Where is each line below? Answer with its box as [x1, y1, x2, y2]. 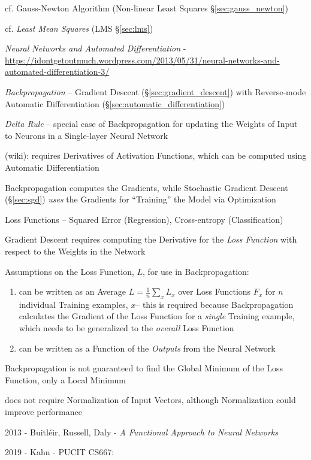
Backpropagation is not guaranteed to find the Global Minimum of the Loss [5, 362, 283, 374]
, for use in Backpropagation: [143, 265, 249, 277]
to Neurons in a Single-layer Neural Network [5, 129, 168, 141]
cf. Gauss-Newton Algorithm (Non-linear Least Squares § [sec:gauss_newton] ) [5, 2, 288, 14]
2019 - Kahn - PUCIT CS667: [5, 446, 114, 458]
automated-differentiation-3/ [5, 65, 110, 78]
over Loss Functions [178, 285, 251, 298]
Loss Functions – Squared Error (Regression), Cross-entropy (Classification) [5, 213, 283, 225]
